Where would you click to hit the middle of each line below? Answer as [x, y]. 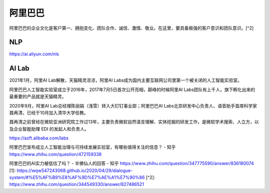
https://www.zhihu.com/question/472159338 [55, 154]
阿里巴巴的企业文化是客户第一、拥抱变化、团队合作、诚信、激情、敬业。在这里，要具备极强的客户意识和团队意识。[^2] [131, 28]
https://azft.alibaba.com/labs [39, 138]
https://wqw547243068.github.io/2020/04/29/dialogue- [75, 170]
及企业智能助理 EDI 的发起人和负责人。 [49, 129]
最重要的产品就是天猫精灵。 [38, 96]
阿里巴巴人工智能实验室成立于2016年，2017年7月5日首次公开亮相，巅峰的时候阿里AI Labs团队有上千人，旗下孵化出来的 [132, 89]
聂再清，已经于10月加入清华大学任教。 [49, 112]
